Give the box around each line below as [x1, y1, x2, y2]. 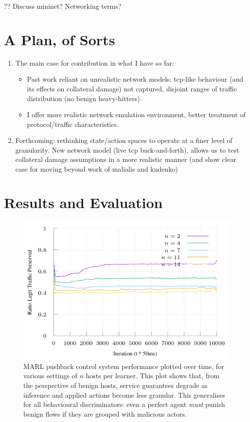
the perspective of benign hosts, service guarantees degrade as [23, 380, 208, 390]
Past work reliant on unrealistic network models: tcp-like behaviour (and [27, 74, 243, 84]
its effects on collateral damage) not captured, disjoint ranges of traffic [27, 83, 237, 93]
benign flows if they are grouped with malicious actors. [23, 408, 187, 419]
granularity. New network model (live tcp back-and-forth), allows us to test [15, 144, 239, 155]
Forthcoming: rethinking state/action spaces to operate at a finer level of [15, 135, 232, 145]
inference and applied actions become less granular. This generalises [23, 389, 225, 400]
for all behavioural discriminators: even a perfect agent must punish [23, 399, 225, 409]
